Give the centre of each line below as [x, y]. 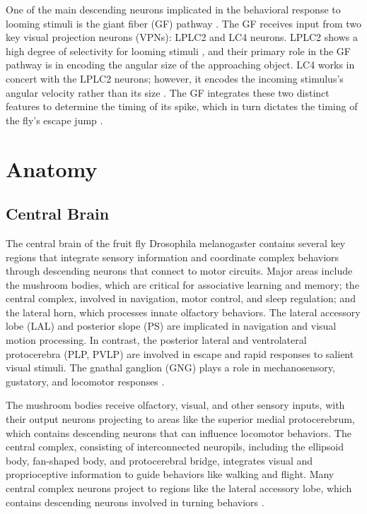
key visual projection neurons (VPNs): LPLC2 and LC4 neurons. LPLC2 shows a [182, 37]
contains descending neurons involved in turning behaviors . [135, 502]
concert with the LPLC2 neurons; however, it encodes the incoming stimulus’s [175, 78]
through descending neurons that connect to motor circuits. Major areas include [179, 271]
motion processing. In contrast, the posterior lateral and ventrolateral [156, 340]
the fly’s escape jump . [54, 120]
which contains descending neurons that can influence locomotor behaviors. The [179, 432]
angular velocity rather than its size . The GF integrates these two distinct [168, 92]
